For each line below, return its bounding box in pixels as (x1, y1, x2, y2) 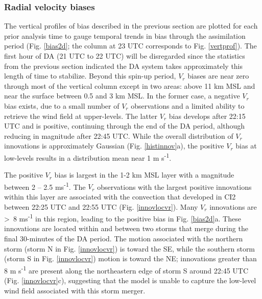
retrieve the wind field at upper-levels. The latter (4, 110, 158, 121)
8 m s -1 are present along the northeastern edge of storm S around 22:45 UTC (4, 263, 249, 276)
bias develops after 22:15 (169, 110, 246, 121)
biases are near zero (187, 70, 249, 81)
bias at (235, 140, 257, 151)
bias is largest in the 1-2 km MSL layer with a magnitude (54, 169, 234, 180)
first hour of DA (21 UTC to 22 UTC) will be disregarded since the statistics (4, 51, 245, 61)
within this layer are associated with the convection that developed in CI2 (4, 191, 236, 202)
